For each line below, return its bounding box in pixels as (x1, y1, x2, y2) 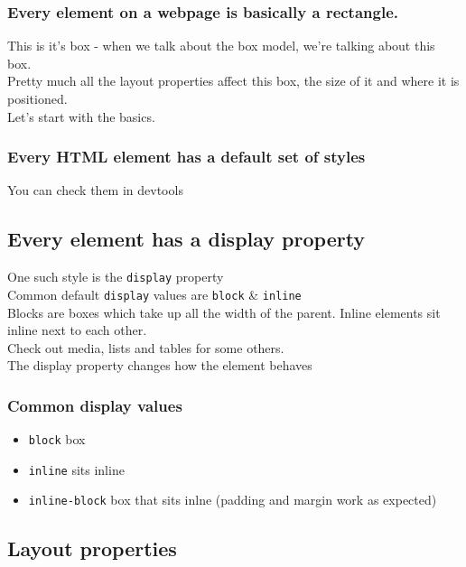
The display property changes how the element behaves (7, 356, 312, 375)
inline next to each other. (7, 321, 147, 339)
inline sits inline (28, 460, 125, 479)
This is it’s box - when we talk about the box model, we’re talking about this (7, 36, 435, 55)
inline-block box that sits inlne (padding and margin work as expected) (28, 490, 437, 509)
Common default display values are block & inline (7, 284, 302, 303)
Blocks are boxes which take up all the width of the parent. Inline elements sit (7, 302, 441, 321)
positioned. (7, 89, 68, 107)
